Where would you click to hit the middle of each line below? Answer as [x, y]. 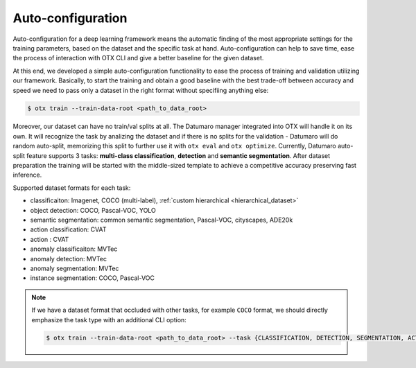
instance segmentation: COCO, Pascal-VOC [93, 278]
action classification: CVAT [68, 229]
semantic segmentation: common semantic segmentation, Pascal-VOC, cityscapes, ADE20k [162, 220]
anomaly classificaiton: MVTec [74, 249]
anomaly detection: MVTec [69, 259]
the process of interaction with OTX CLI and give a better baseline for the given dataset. [138, 58]
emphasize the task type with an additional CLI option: [109, 319]
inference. [27, 175]
